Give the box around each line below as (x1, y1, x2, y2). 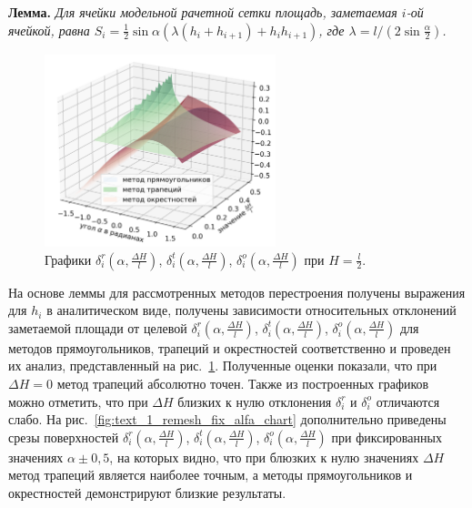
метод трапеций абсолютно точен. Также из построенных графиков (56, 373, 429, 392)
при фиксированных (331, 427, 442, 446)
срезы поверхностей (8, 427, 119, 446)
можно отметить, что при (8, 391, 148, 411)
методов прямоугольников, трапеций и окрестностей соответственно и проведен (8, 338, 451, 357)
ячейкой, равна (8, 20, 90, 39)
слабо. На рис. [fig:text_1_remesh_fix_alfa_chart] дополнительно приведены (8, 410, 447, 429)
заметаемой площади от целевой (8, 318, 187, 337)
